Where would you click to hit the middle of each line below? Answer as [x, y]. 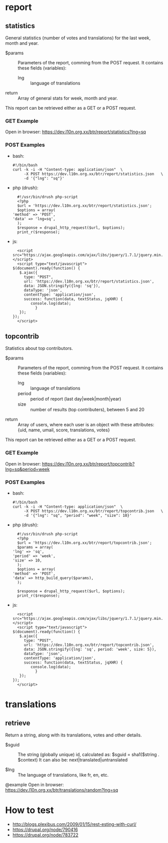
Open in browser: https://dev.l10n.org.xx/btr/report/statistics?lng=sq [76, 132]
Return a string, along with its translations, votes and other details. [73, 735]
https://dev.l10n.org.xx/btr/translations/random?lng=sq [62, 790]
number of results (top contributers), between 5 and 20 [87, 410]
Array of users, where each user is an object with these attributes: [86, 425]
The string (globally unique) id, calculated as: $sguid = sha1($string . [89, 755]
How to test [30, 810]
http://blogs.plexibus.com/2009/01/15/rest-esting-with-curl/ [74, 824]
